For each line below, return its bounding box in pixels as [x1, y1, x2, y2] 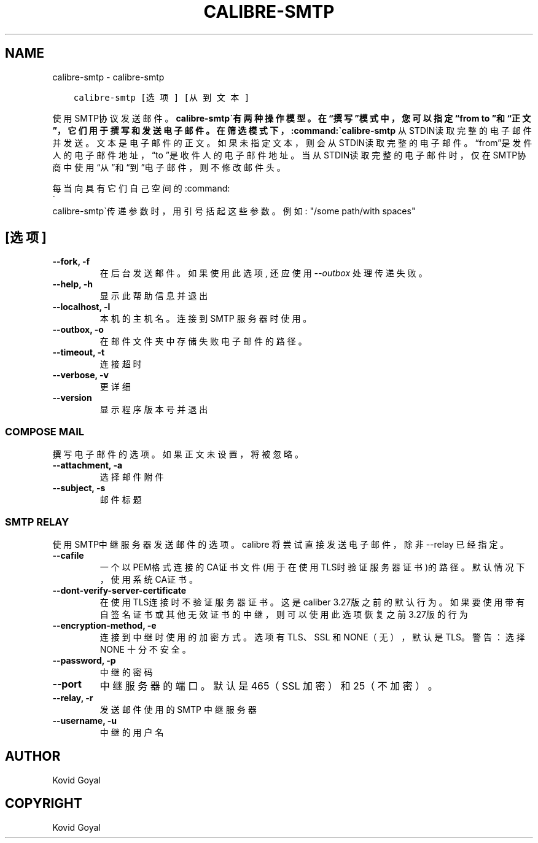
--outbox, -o [52, 324, 104, 335]
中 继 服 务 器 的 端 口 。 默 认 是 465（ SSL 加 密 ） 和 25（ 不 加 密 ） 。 [99, 679, 438, 692]
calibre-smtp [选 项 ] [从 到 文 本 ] [73, 92, 250, 103]
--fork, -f [52, 256, 90, 267]
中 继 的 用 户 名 [99, 726, 164, 737]
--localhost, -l [52, 301, 111, 313]
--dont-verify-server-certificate [52, 585, 187, 596]
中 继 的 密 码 [99, 666, 153, 677]
